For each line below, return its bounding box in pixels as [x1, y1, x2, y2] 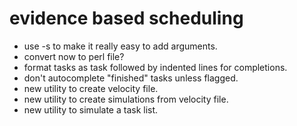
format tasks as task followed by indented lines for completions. [23, 61, 288, 73]
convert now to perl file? [23, 50, 125, 62]
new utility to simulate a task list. [23, 103, 159, 116]
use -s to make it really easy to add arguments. [23, 40, 218, 52]
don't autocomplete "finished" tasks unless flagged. [23, 72, 239, 84]
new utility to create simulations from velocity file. [23, 93, 229, 105]
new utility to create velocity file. [23, 82, 159, 94]
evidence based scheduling [9, 7, 244, 30]
